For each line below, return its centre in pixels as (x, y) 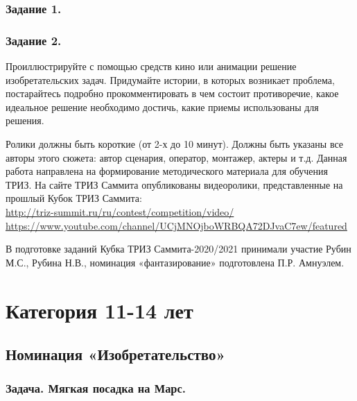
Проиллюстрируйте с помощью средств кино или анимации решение (151, 66)
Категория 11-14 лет (99, 310)
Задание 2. (34, 40)
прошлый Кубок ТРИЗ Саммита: (74, 198)
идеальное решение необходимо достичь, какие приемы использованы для (162, 106)
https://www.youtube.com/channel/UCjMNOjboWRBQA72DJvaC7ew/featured (176, 225)
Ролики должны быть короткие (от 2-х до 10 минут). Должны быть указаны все (175, 144)
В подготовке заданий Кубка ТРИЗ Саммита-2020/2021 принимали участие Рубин (178, 249)
